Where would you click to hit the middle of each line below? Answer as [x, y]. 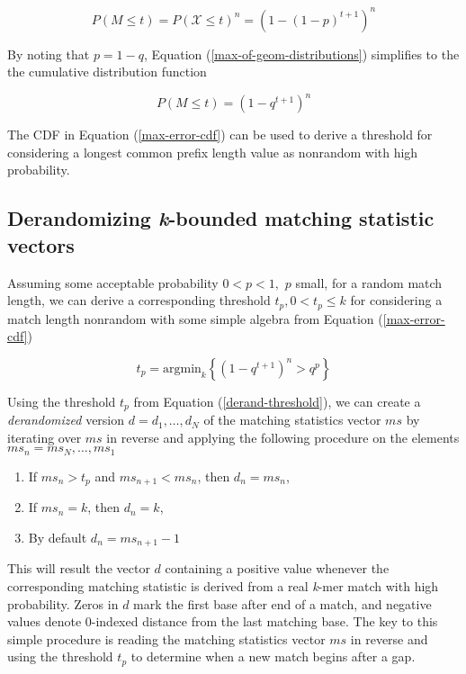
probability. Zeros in [63, 603]
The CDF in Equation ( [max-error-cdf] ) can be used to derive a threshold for [220, 135]
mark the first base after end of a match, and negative [282, 603]
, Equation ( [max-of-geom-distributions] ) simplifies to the [301, 54]
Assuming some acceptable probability [113, 282]
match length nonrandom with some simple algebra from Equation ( [195, 318]
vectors [41, 244]
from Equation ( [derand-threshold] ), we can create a [277, 401]
